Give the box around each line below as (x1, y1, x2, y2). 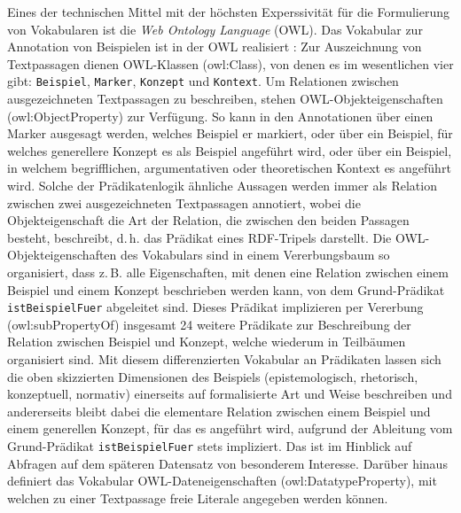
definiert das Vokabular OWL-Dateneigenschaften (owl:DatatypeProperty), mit (7, 471, 437, 490)
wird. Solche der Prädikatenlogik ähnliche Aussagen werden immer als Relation (7, 176, 437, 194)
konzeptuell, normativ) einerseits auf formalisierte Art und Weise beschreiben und (7, 385, 452, 403)
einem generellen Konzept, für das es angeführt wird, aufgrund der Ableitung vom (7, 419, 453, 438)
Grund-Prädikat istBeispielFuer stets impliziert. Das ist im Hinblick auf (7, 436, 412, 455)
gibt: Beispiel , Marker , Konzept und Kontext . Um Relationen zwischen (7, 72, 399, 90)
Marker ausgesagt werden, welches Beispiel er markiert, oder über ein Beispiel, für (7, 124, 453, 143)
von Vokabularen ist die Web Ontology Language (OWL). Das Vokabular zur (7, 19, 423, 38)
